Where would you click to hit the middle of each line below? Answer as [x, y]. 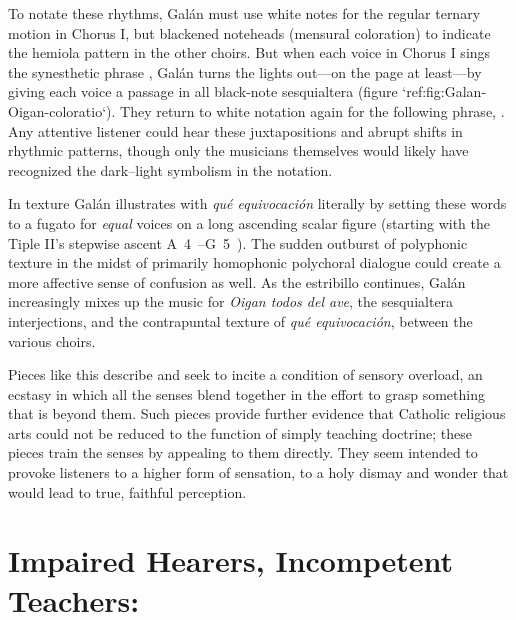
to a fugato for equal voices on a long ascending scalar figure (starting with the [249, 222]
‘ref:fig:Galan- [444, 91]
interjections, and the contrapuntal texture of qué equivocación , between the [240, 320]
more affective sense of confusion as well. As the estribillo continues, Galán [237, 281]
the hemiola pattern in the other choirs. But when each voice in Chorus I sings [249, 52]
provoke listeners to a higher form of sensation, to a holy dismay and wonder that [258, 472]
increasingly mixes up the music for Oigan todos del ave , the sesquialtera [231, 301]
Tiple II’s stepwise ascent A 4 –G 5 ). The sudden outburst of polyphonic [238, 242]
